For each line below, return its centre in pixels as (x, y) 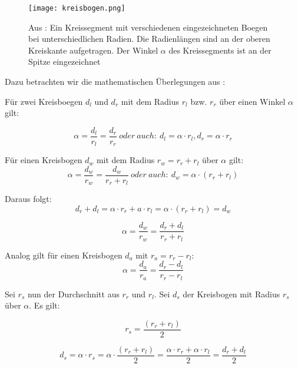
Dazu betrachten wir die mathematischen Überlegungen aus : (115, 82)
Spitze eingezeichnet (64, 62)
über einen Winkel (252, 101)
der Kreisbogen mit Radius (231, 294)
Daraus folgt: (28, 199)
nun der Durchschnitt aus (73, 294)
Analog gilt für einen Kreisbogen (64, 255)
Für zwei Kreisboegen (44, 101)
